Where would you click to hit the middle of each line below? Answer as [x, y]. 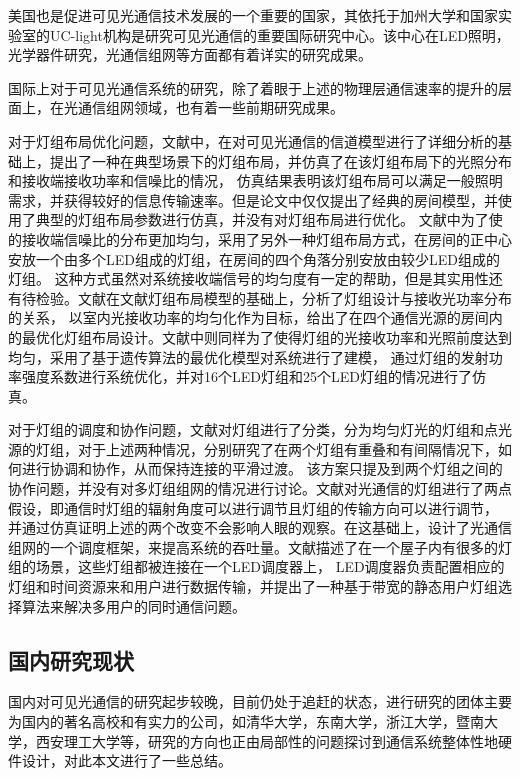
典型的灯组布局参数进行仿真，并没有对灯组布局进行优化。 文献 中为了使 [269, 219]
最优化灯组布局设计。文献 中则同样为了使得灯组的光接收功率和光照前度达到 [266, 336]
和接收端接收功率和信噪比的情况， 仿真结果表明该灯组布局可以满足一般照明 [255, 180]
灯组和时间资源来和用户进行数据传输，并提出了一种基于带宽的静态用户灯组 [253, 586]
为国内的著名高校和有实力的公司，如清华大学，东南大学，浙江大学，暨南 [246, 721]
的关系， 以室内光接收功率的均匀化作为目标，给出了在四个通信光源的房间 [248, 317]
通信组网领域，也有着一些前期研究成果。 [210, 107]
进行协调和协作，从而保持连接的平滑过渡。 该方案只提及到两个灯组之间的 [262, 468]
